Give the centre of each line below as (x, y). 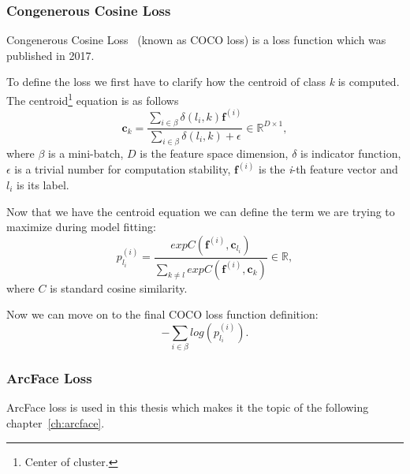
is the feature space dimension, (214, 153)
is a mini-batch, (86, 153)
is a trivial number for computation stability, (123, 169)
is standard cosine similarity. (119, 287)
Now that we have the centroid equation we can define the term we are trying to (201, 211)
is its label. (43, 184)
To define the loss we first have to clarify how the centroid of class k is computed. (203, 82)
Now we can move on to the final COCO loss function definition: (162, 314)
